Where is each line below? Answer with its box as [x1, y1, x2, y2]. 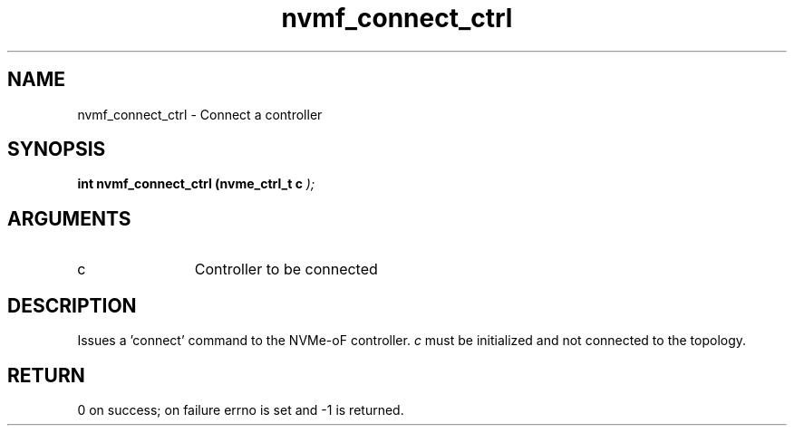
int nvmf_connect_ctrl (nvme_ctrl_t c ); [77, 176, 315, 192]
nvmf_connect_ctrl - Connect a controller [77, 106, 323, 122]
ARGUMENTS [7, 207, 131, 230]
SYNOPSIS [7, 138, 106, 161]
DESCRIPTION [7, 293, 137, 317]
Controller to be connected [194, 260, 378, 279]
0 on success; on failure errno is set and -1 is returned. [77, 401, 404, 418]
